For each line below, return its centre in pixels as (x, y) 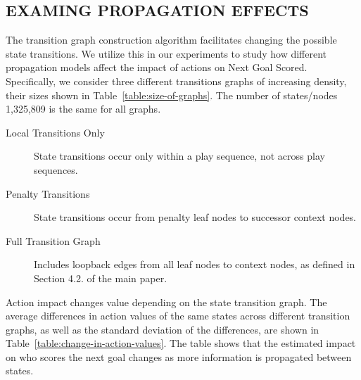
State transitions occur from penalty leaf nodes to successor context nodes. (195, 217)
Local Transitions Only (55, 132)
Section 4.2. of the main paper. (101, 278)
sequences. (56, 169)
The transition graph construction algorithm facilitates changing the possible (171, 40)
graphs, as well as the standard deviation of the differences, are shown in (163, 329)
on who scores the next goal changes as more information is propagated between (179, 356)
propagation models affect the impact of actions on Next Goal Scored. (157, 67)
